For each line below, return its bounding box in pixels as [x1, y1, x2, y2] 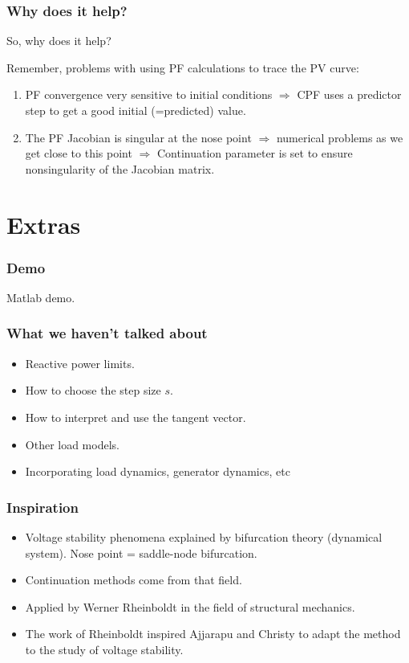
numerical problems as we [276, 129, 403, 145]
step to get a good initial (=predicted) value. [25, 102, 246, 118]
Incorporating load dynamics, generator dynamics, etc [25, 463, 290, 480]
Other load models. [25, 436, 119, 452]
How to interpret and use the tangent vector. [25, 408, 246, 425]
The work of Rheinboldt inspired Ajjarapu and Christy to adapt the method [25, 625, 401, 642]
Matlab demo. [6, 289, 75, 305]
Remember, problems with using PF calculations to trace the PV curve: [6, 59, 359, 76]
